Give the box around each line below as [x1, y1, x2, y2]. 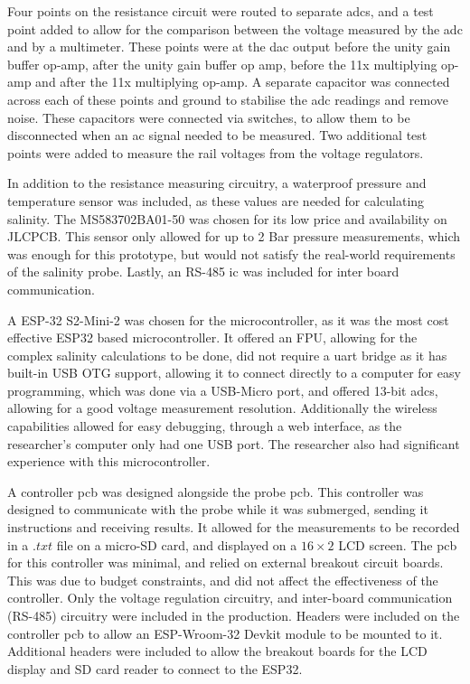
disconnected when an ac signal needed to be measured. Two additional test [7, 126, 428, 145]
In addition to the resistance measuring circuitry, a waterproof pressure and [7, 173, 427, 192]
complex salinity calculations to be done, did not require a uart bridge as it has [7, 345, 447, 364]
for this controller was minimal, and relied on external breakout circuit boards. [7, 553, 444, 572]
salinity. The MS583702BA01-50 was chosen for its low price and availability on [7, 209, 447, 228]
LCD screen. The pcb [338, 535, 457, 554]
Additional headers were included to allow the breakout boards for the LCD [7, 642, 428, 661]
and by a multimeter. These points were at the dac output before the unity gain [7, 37, 451, 56]
